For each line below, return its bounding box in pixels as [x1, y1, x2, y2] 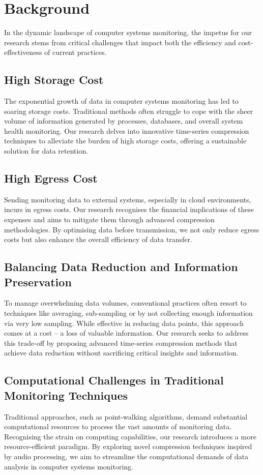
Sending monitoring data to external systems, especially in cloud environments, [4, 194, 251, 204]
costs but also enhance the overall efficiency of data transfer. [4, 234, 192, 245]
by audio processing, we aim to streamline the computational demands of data [4, 451, 248, 461]
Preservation [4, 274, 72, 289]
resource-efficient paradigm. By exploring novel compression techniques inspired [4, 441, 252, 452]
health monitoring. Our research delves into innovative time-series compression [4, 125, 249, 136]
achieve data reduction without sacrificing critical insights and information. [4, 347, 239, 358]
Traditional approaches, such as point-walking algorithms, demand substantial [4, 411, 248, 422]
